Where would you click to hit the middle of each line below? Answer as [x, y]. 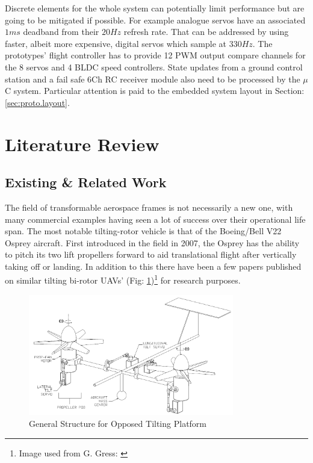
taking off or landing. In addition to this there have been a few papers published [153, 266]
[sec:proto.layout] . [37, 102]
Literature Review [82, 144]
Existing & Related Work [86, 182]
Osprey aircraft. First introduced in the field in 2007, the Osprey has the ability [152, 242]
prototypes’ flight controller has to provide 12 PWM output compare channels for [155, 55]
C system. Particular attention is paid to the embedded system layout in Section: [155, 91]
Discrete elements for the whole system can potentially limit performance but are [155, 8]
